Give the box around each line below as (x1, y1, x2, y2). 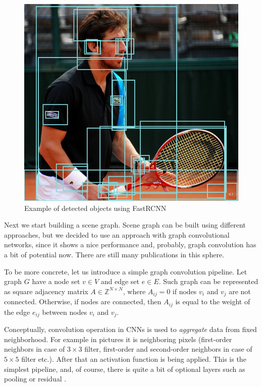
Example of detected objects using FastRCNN (24, 202, 167, 213)
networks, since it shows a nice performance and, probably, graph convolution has (4, 239, 256, 250)
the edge (4, 306, 30, 317)
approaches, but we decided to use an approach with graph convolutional (4, 229, 230, 240)
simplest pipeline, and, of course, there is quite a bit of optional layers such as (4, 363, 245, 374)
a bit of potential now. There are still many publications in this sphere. (4, 249, 225, 260)
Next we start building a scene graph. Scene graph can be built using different (4, 219, 246, 230)
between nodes (42, 306, 87, 317)
